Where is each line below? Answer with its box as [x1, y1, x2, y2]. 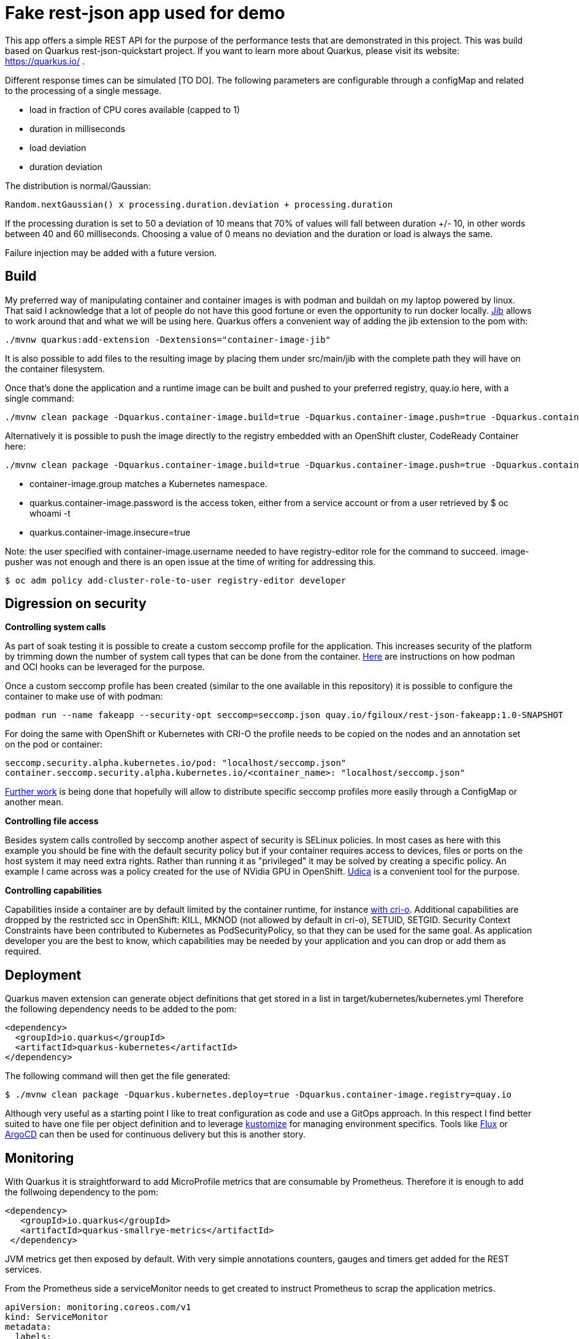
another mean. [5, 797, 64, 808]
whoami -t [29, 507, 71, 518]
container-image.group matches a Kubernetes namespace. [29, 478, 267, 489]
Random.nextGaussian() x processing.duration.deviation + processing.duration [5, 199, 393, 209]
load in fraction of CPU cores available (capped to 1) [29, 104, 240, 115]
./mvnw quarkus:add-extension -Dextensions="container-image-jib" [5, 334, 331, 345]
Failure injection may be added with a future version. [5, 247, 217, 258]
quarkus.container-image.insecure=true [29, 526, 191, 537]
